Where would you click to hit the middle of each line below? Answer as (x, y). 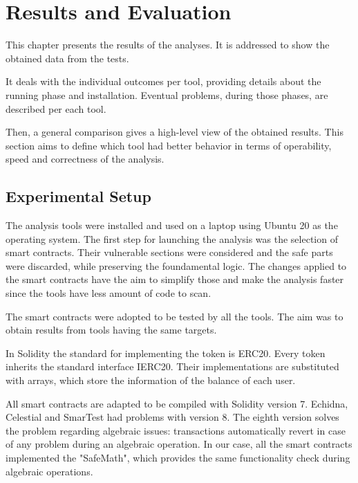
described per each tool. (56, 108)
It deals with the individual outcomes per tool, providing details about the (163, 81)
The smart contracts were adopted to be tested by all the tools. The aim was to (175, 316)
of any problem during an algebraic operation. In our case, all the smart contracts (179, 444)
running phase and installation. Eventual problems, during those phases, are (167, 94)
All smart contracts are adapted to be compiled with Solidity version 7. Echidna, (177, 403)
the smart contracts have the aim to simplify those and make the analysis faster (175, 279)
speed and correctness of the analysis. (85, 159)
